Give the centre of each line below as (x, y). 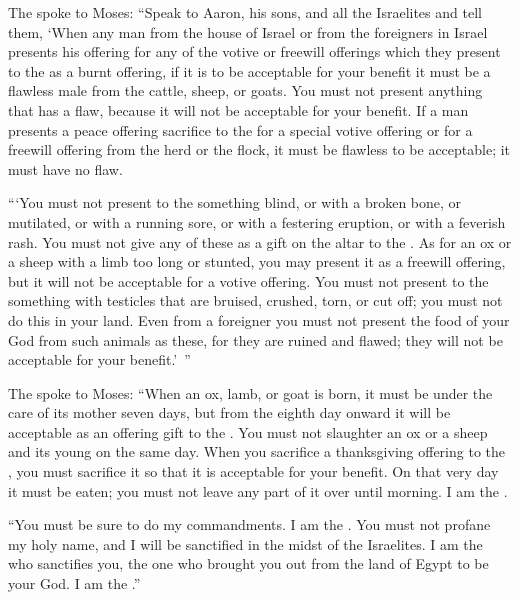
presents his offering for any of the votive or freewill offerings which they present (254, 51)
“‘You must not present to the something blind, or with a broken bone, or (235, 202)
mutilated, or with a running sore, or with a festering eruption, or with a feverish (257, 221)
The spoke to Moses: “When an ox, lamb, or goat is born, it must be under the (250, 392)
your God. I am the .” (74, 583)
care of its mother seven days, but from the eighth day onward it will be (229, 412)
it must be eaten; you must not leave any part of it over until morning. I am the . (258, 490)
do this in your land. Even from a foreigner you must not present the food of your (259, 319)
